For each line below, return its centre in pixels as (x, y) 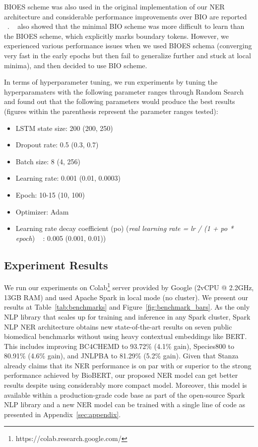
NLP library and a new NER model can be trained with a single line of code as (125, 404)
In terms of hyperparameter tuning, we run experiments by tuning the (111, 82)
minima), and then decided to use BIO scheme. (76, 65)
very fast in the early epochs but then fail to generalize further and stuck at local (128, 55)
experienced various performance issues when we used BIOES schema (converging (128, 46)
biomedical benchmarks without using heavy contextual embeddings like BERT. (126, 336)
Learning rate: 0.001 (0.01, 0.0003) (68, 178)
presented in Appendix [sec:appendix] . (63, 414)
